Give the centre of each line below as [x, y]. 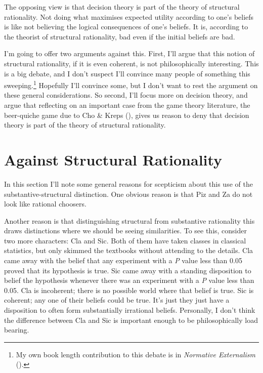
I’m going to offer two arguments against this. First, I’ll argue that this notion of [129, 53]
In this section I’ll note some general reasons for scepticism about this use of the [128, 183]
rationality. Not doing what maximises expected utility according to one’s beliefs [129, 16]
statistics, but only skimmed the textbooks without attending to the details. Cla [129, 250]
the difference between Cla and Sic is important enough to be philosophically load [131, 320]
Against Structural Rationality [113, 159]
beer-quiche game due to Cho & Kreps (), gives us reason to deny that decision [127, 115]
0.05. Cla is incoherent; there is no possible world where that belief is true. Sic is [129, 290]
